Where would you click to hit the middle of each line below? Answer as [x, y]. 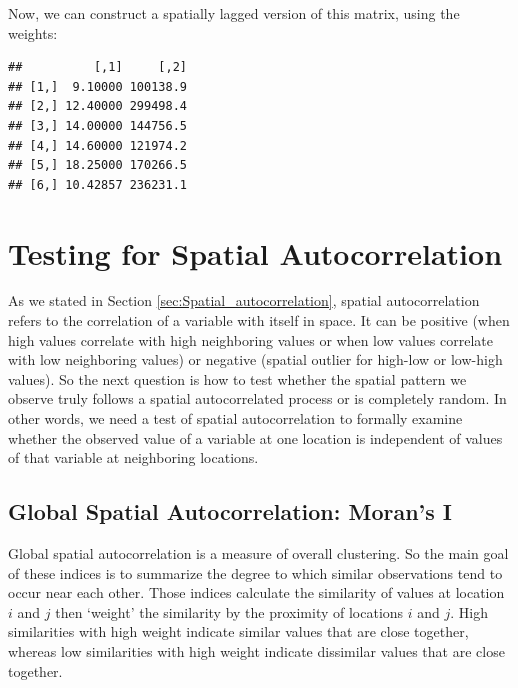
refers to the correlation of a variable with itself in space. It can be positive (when [259, 320]
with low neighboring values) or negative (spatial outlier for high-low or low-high [255, 359]
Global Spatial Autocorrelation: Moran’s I [230, 511]
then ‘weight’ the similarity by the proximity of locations [229, 611]
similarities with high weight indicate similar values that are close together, [238, 631]
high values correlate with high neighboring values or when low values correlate [251, 339]
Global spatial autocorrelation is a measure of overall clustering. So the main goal [258, 553]
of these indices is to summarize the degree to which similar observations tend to [255, 572]
